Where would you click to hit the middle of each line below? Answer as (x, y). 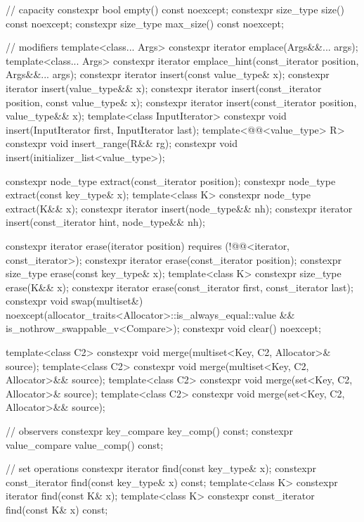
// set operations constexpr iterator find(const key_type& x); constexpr (161, 468)
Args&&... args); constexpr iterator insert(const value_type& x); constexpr (168, 74)
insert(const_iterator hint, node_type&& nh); (105, 222)
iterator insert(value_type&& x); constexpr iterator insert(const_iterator (164, 88)
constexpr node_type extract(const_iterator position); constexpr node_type (171, 180)
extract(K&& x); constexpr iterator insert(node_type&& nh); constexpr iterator (179, 208)
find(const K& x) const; (57, 509)
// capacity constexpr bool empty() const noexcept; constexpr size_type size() (175, 9)
